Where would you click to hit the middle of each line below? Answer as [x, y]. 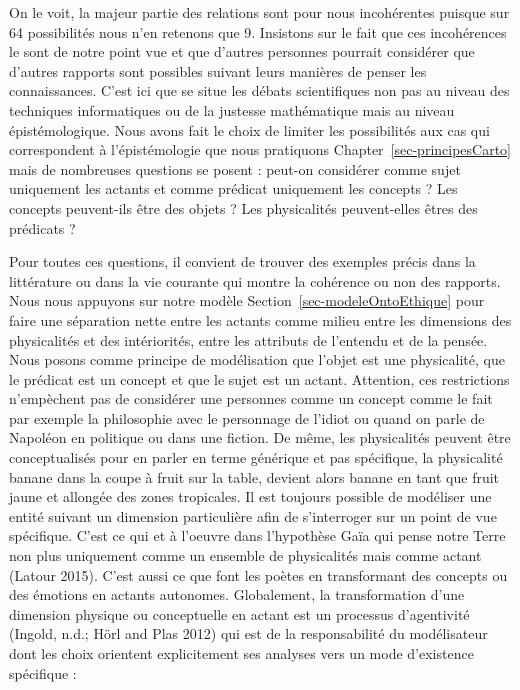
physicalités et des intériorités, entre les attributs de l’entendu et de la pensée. [248, 339]
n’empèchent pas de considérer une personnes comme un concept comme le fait [251, 398]
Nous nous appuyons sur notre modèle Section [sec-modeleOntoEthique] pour [247, 300]
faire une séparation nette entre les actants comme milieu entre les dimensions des [260, 319]
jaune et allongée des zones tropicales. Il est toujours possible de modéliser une [250, 496]
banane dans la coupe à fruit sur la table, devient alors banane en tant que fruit [254, 476]
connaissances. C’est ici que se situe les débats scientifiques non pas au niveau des [259, 90]
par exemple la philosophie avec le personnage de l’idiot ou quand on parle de [247, 417]
